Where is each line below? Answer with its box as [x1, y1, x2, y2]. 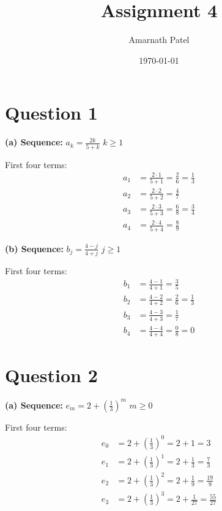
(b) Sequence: [5, 242, 64, 255]
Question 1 [5, 100, 98, 125]
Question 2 [5, 363, 98, 388]
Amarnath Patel [128, 33, 190, 46]
